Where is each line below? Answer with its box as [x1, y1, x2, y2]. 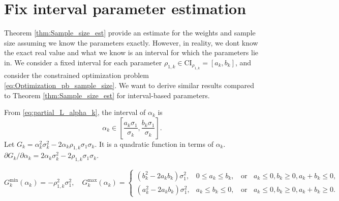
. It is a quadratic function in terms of [95, 138, 213, 149]
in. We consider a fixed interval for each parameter [4, 57, 162, 67]
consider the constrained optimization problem [4, 70, 149, 81]
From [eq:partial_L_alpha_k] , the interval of [4, 107, 146, 117]
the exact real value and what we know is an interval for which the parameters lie [4, 47, 259, 58]
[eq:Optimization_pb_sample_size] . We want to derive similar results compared [4, 79, 255, 90]
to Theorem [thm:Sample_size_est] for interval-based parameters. [4, 90, 210, 100]
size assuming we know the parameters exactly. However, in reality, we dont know [4, 37, 258, 48]
